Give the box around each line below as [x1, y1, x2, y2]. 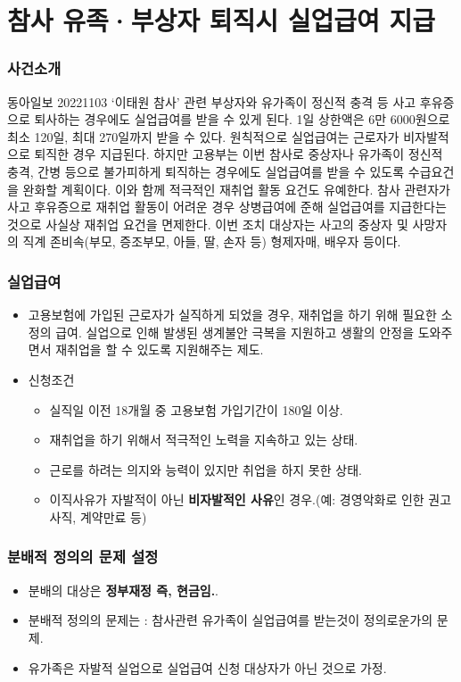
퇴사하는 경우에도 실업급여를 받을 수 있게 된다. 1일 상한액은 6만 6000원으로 [34, 110, 450, 129]
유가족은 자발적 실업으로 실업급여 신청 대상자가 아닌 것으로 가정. [28, 658, 387, 677]
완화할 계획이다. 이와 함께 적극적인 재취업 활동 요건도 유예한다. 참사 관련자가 [22, 179, 450, 198]
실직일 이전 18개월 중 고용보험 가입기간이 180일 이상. [49, 400, 343, 419]
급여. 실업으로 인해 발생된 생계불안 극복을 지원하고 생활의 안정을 [55, 322, 415, 341]
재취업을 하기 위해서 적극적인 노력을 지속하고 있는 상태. [49, 430, 358, 449]
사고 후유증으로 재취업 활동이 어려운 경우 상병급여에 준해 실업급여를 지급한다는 [7, 197, 447, 216]
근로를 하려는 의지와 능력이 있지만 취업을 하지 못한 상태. [49, 460, 362, 478]
